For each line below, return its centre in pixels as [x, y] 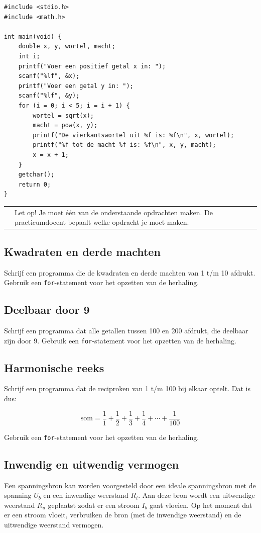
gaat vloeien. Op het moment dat [201, 505]
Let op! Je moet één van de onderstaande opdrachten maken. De [114, 212]
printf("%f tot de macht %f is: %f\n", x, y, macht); [124, 145]
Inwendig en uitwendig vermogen [92, 464]
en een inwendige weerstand [86, 495]
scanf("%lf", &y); [49, 96]
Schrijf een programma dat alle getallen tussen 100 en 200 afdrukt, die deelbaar [126, 330]
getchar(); [36, 175]
